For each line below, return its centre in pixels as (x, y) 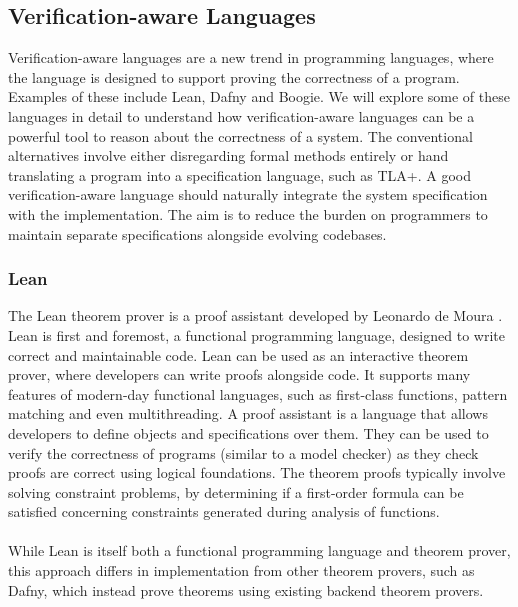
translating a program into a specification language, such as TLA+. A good (240, 174)
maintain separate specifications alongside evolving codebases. (197, 233)
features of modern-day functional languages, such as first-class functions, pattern (258, 393)
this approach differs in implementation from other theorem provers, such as (241, 570)
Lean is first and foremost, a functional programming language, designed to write (256, 334)
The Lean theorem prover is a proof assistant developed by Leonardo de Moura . (255, 315)
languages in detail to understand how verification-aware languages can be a (241, 115)
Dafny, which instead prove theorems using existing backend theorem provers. (246, 589)
